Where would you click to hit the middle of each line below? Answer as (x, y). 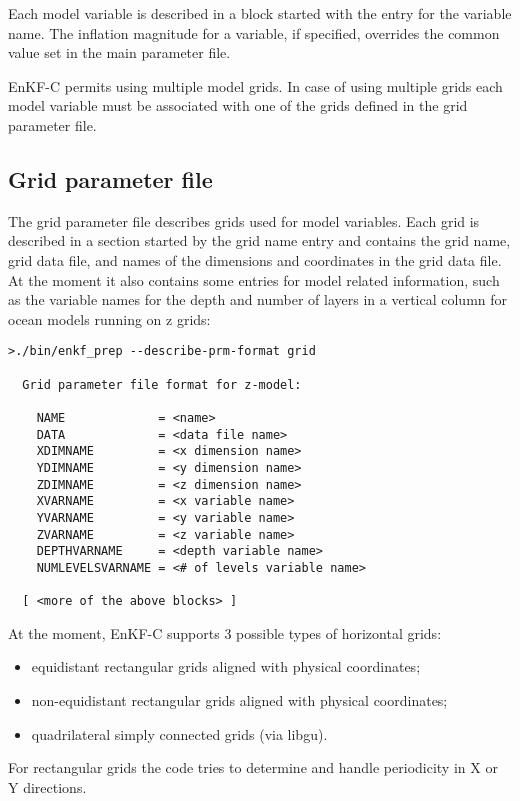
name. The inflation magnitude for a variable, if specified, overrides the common (254, 32)
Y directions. (47, 786)
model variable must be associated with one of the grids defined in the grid (238, 105)
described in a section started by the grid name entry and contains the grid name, (259, 240)
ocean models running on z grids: (109, 318)
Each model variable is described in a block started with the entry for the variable (260, 13)
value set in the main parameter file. (119, 52)
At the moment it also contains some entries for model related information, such (254, 279)
